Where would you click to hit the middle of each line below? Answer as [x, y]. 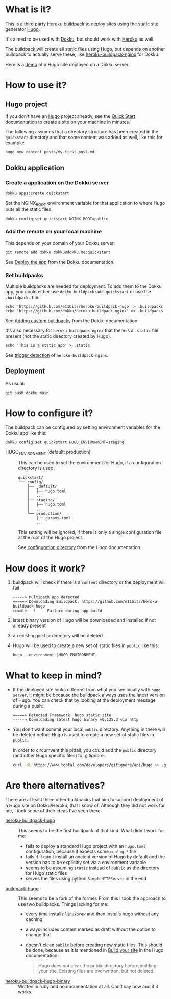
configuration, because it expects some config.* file [81, 851]
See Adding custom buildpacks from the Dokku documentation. [72, 320]
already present [29, 626]
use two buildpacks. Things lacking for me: [63, 904]
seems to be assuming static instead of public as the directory [92, 868]
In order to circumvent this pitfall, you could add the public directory [84, 750]
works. [25, 992]
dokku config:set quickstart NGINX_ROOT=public [57, 219]
